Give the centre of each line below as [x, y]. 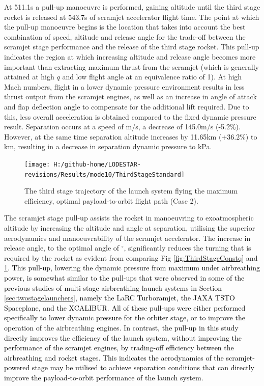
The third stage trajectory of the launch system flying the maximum [131, 191]
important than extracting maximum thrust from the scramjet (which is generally [131, 66]
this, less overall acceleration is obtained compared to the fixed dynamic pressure [130, 116]
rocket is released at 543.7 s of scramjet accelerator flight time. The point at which [132, 17]
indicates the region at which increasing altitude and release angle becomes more [130, 56]
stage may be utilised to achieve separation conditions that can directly [143, 367]
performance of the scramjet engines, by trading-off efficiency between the [119, 348]
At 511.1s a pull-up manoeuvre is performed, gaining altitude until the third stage [132, 7]
